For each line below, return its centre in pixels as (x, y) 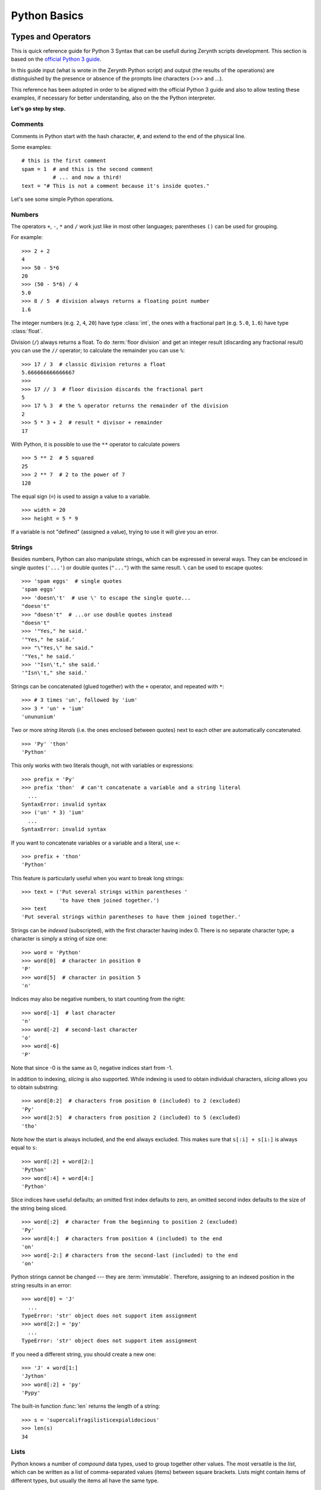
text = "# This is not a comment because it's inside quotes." (116, 186)
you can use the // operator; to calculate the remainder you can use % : (98, 350)
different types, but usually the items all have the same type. (85, 1480)
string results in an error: (41, 1285)
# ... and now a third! (87, 178)
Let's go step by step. (38, 109)
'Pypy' (31, 1393)
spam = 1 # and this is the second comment (88, 169)
